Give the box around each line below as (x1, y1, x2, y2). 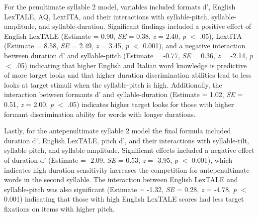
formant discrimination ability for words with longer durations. (4, 108, 196, 119)
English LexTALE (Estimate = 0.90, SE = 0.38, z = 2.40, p (4, 30, 186, 41)
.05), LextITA (200, 30, 242, 41)
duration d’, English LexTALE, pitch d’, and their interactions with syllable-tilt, (4, 135, 249, 145)
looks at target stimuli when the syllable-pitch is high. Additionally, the (4, 79, 222, 90)
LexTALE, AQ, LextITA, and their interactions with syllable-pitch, (4, 11, 209, 21)
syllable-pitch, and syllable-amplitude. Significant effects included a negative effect (4, 145, 255, 155)
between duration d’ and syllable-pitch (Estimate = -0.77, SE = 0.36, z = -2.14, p (4, 50, 253, 60)
